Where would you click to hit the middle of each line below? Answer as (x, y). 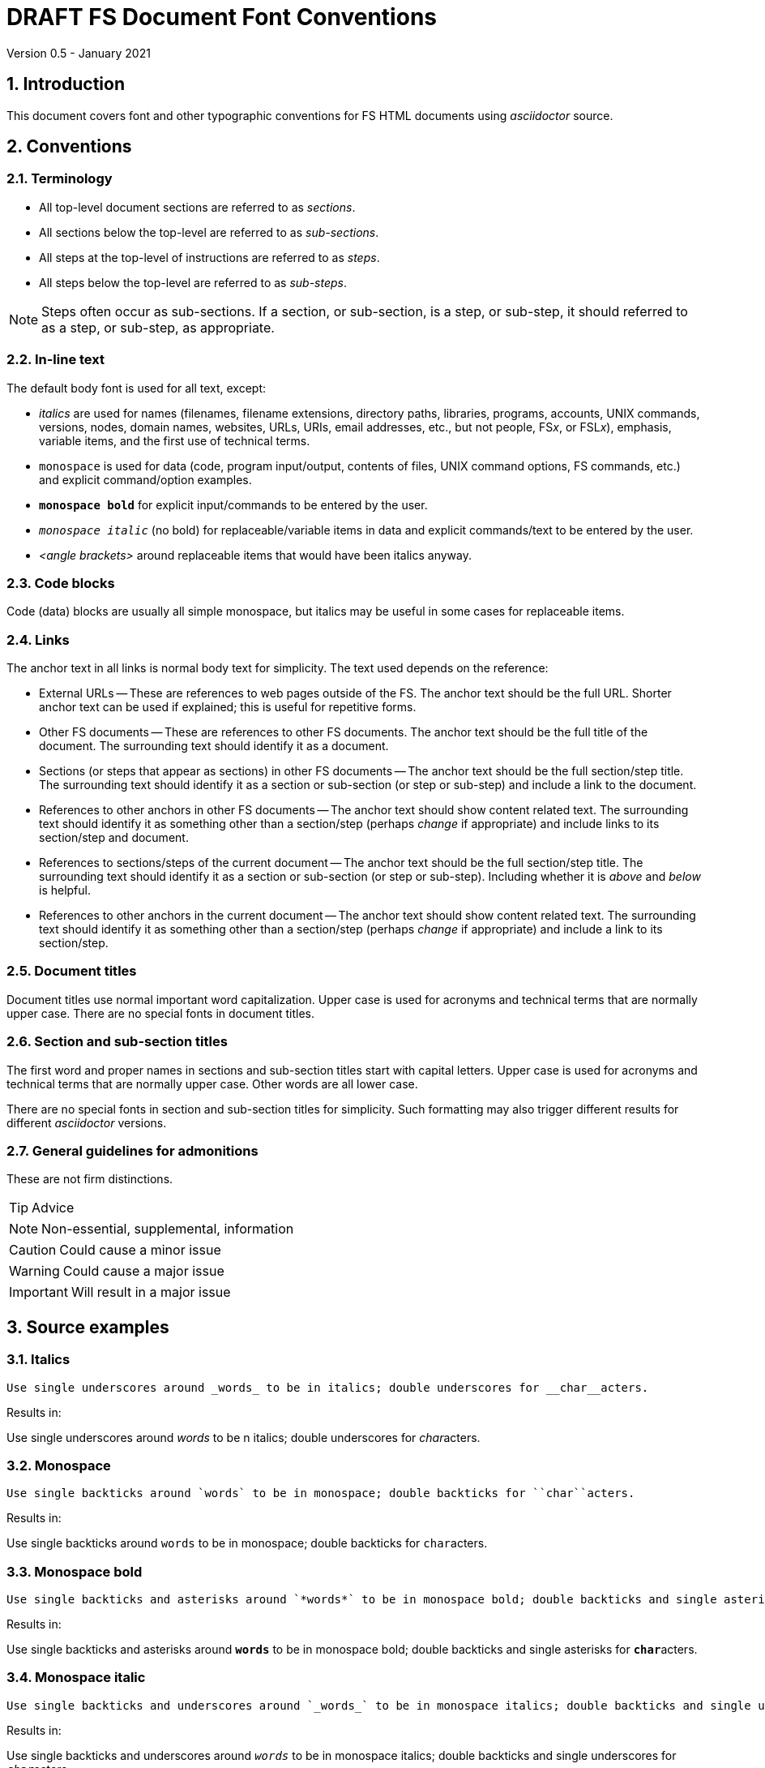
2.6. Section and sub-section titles (117, 1042)
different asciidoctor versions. (87, 1122)
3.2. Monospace (59, 1465)
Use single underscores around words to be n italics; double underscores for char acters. (244, 1437)
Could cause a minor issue (140, 1250)
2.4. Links (38, 639)
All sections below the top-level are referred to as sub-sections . (209, 232)
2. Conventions (69, 147)
